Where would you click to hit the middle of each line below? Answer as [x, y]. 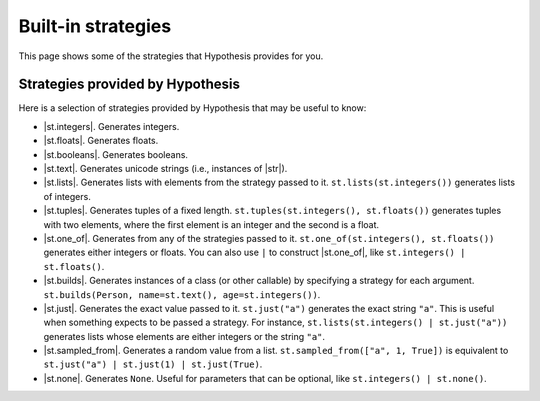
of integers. [67, 196]
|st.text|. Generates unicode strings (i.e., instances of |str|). [165, 169]
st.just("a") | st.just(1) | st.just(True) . [153, 364]
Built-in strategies [95, 26]
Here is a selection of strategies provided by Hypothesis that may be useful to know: [192, 108]
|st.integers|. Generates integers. [111, 126]
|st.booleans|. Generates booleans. [116, 154]
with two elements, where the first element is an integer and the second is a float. [211, 224]
